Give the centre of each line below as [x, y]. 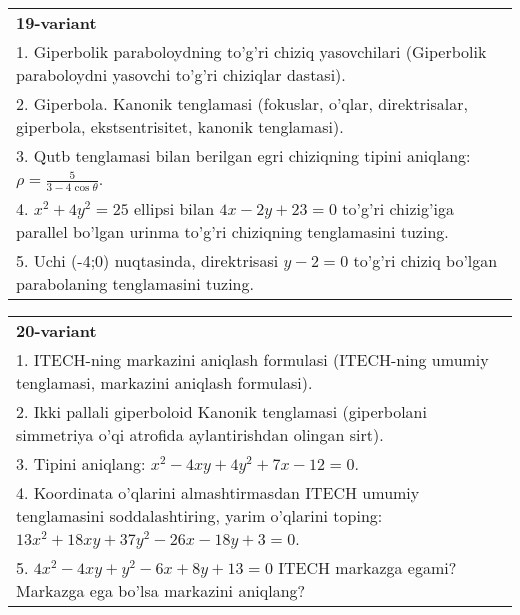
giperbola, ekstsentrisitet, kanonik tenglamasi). [180, 126]
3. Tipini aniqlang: [81, 463]
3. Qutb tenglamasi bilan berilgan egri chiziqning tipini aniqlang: [243, 155]
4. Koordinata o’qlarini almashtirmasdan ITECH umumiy [218, 492]
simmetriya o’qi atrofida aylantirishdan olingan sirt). [200, 434]
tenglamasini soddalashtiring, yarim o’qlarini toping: [199, 515]
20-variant [56, 330]
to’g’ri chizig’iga [398, 208]
